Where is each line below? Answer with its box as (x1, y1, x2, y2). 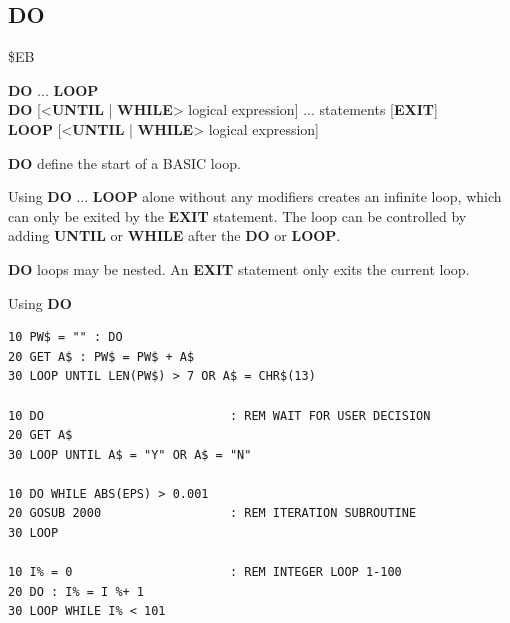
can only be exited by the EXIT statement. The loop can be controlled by (8, 205, 467, 226)
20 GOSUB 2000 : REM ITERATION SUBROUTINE (8, 506, 417, 521)
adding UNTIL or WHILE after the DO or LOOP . (8, 225, 341, 246)
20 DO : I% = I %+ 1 (8, 584, 145, 599)
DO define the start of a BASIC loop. (8, 152, 241, 173)
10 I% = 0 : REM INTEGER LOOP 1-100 (8, 565, 402, 580)
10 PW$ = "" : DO (8, 330, 123, 345)
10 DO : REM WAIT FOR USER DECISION (8, 408, 431, 423)
